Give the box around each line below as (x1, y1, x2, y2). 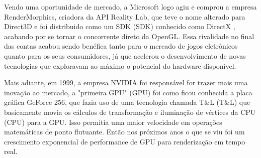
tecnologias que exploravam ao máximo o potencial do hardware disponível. (4, 60, 236, 71)
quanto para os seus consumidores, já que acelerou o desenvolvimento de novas (4, 50, 246, 61)
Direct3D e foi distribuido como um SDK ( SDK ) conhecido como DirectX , (4, 21, 235, 32)
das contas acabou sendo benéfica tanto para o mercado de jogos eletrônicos (4, 41, 238, 51)
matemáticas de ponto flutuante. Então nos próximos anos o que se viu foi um (4, 126, 245, 137)
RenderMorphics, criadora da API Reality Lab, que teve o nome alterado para (4, 11, 245, 22)
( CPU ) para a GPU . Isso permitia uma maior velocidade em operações (4, 116, 222, 127)
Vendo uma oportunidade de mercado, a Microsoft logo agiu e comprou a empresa (4, 2, 257, 12)
